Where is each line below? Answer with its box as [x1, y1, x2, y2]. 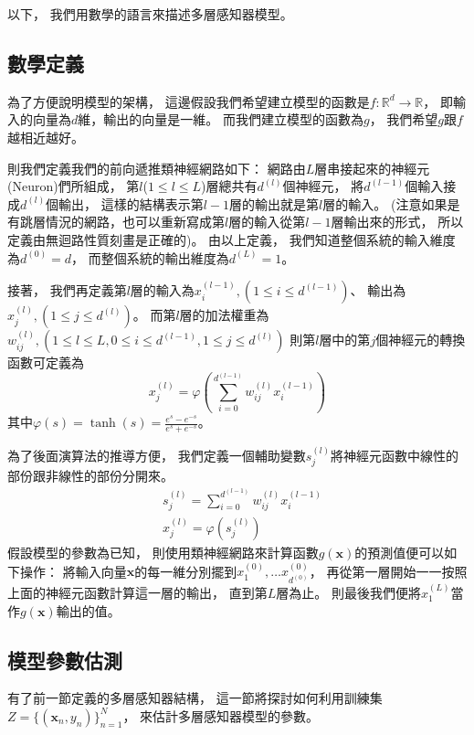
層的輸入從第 [228, 212, 306, 231]
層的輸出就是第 [229, 194, 320, 213]
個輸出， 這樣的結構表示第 [46, 194, 204, 213]
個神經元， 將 [282, 176, 364, 196]
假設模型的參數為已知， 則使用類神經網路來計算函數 [7, 542, 319, 561]
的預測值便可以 [354, 542, 445, 561]
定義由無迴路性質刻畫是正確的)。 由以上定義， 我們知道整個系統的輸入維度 [7, 229, 456, 249]
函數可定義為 [7, 353, 84, 372]
